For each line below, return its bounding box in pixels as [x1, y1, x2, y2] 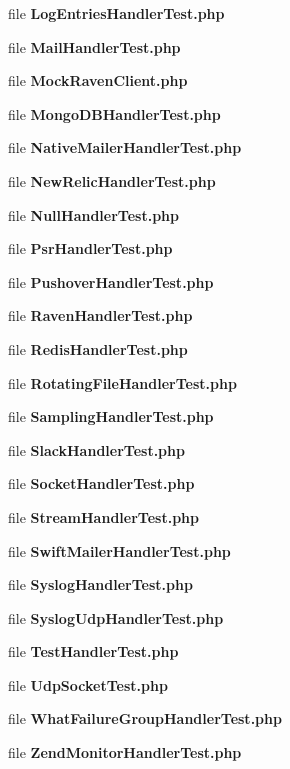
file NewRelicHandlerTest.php [8, 170, 216, 191]
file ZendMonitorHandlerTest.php [8, 742, 242, 763]
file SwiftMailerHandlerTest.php [8, 540, 231, 561]
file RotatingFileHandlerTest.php [8, 372, 237, 393]
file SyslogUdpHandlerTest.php [8, 607, 224, 628]
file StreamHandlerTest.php [8, 506, 199, 527]
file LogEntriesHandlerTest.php [8, 3, 225, 23]
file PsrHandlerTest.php [8, 238, 173, 259]
